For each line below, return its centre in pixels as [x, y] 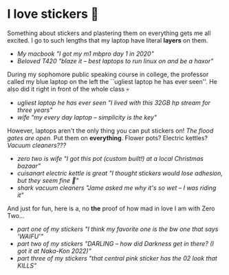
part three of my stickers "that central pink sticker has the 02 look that [117, 258]
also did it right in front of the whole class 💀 [68, 89]
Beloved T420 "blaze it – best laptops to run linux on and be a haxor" [115, 60]
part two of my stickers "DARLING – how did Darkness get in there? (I [116, 243]
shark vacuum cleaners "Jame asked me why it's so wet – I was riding [117, 188]
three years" [35, 110]
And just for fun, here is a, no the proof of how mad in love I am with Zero [111, 208]
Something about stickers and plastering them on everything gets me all [109, 33]
